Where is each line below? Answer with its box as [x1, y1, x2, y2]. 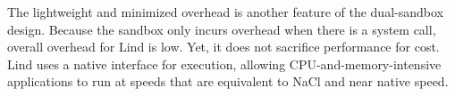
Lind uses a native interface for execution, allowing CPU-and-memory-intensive [7, 54, 442, 73]
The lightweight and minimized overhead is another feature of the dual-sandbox [7, 3, 443, 20]
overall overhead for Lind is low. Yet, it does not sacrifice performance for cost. [7, 37, 440, 56]
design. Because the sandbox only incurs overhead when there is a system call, [7, 20, 436, 38]
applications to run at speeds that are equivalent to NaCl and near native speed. [7, 72, 449, 91]
